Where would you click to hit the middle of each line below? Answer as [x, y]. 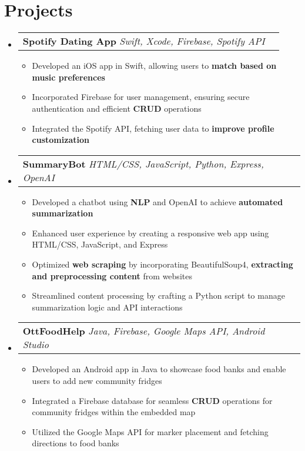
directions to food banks [76, 443]
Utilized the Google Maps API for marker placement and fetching [150, 431]
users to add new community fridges [97, 381]
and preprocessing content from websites [112, 275]
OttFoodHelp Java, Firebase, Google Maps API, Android [144, 331]
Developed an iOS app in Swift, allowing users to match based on [154, 66]
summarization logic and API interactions [107, 307]
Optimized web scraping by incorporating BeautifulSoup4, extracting [162, 264]
